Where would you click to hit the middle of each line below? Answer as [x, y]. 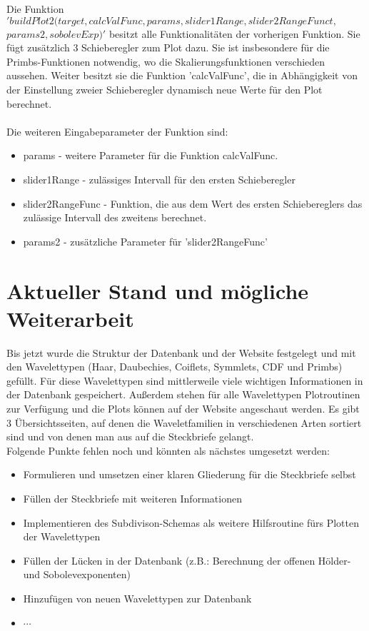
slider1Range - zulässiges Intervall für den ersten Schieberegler [159, 179]
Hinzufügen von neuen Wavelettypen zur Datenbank [137, 598]
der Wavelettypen [62, 536]
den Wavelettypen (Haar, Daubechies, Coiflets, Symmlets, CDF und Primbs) [175, 367]
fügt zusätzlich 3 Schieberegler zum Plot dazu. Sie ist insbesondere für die [168, 47]
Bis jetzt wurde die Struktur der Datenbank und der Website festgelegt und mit [181, 352]
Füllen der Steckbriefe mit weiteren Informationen [132, 498]
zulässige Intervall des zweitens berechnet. [115, 217]
